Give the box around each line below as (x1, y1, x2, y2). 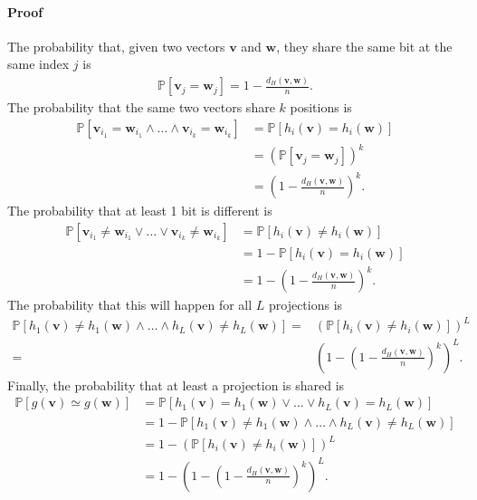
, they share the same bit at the (276, 36, 453, 55)
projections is (268, 295, 343, 314)
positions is (290, 98, 352, 117)
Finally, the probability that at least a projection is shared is (7, 375, 345, 394)
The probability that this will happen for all (7, 295, 253, 314)
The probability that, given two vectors (7, 36, 225, 55)
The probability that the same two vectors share (7, 98, 275, 117)
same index (7, 54, 70, 73)
